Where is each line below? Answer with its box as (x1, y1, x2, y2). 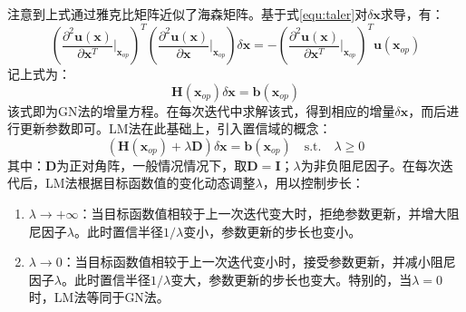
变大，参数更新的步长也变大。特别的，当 (170, 269, 413, 288)
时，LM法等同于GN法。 (28, 288, 170, 307)
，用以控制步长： (262, 173, 364, 192)
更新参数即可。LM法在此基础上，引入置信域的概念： (19, 119, 332, 138)
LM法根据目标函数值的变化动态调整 (44, 173, 256, 192)
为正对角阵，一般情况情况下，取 (56, 155, 248, 174)
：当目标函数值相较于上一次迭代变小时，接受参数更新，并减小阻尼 (62, 252, 456, 271)
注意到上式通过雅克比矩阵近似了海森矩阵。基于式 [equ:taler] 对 (7, 5, 368, 23)
